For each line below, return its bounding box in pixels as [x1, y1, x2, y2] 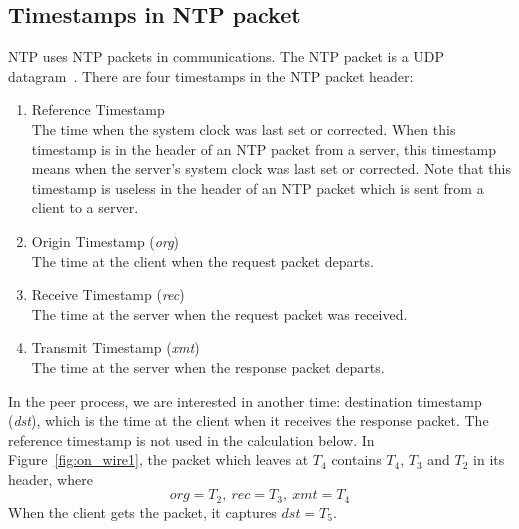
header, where [8, 468, 93, 489]
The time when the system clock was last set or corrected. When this [31, 118, 456, 139]
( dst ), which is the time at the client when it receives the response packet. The [8, 410, 489, 431]
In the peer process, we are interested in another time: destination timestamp [8, 390, 482, 411]
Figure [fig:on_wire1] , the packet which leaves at [8, 449, 309, 470]
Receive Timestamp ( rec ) [31, 284, 185, 305]
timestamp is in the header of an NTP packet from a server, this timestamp [31, 138, 497, 159]
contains [331, 449, 382, 470]
